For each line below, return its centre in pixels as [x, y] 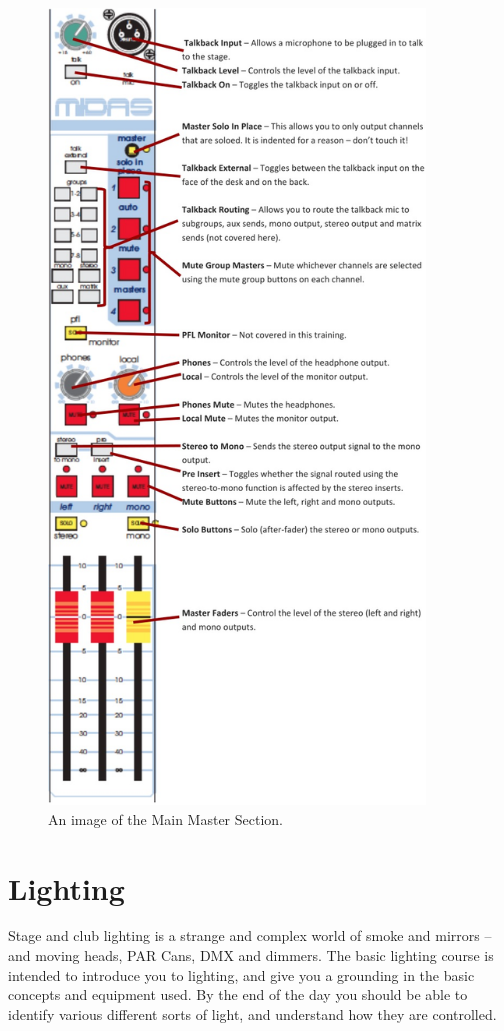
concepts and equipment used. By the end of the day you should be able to [238, 994]
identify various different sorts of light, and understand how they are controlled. [252, 1013]
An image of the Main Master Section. [166, 818]
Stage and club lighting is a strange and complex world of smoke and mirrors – [250, 935]
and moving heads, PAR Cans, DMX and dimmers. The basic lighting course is [251, 955]
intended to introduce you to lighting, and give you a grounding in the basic [241, 974]
